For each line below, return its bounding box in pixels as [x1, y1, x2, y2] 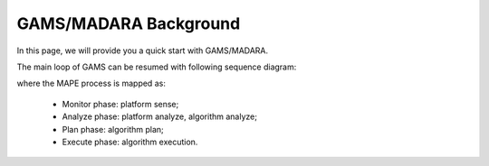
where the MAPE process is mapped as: [16, 78, 167, 89]
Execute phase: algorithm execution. [62, 136, 198, 147]
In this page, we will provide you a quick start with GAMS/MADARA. [16, 45, 269, 56]
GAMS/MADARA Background [16, 14, 241, 33]
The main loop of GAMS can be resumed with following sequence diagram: [16, 61, 297, 72]
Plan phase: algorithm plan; [62, 124, 165, 134]
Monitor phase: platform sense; [62, 98, 179, 109]
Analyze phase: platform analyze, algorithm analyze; [62, 111, 258, 122]
